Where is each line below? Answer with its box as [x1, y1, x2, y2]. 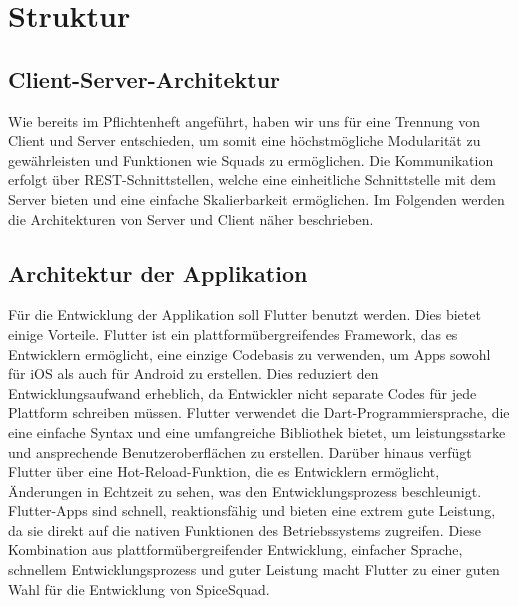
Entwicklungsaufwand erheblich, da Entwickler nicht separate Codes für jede [8, 382, 477, 403]
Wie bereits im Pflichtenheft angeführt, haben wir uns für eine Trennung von [8, 110, 480, 131]
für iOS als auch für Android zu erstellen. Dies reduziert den [8, 363, 379, 384]
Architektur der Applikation [8, 257, 308, 288]
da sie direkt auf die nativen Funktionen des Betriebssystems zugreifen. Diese [8, 519, 481, 540]
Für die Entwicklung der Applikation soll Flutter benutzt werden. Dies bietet [8, 304, 481, 325]
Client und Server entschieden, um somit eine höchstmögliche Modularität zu [8, 130, 481, 151]
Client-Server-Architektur [8, 63, 281, 94]
